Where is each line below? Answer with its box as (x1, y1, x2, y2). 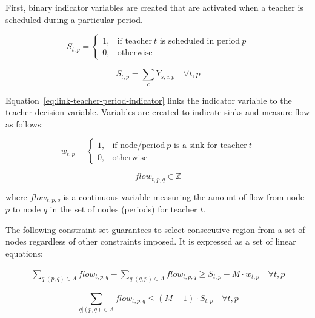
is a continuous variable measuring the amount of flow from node (63, 190, 305, 203)
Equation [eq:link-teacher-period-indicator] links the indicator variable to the (5, 93, 292, 106)
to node (12, 203, 41, 215)
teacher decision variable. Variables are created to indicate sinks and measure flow (5, 106, 310, 118)
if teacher (117, 36, 152, 46)
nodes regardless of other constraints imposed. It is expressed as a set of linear (5, 235, 296, 248)
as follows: (5, 117, 44, 130)
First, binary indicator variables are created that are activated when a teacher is (5, 1, 303, 13)
